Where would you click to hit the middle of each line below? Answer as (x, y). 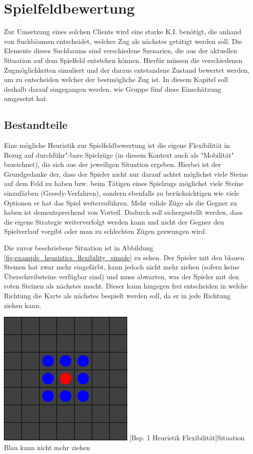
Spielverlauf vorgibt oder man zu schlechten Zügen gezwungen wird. (105, 231)
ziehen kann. (23, 305)
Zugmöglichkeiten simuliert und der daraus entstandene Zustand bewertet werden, (127, 70)
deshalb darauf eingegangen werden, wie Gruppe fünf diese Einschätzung (113, 89)
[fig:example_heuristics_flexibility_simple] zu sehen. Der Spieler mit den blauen (124, 257)
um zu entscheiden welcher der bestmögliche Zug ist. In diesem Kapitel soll (116, 79)
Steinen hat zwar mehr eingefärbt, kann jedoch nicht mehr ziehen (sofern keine (122, 267)
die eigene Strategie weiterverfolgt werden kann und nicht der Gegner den (114, 221)
